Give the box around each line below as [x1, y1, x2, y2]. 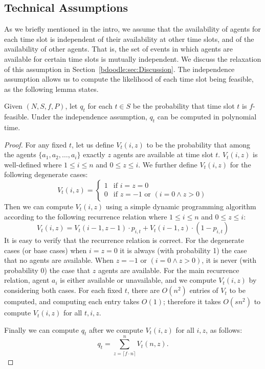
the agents [4, 149, 36, 160]
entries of [189, 285, 218, 296]
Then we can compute [4, 201, 73, 211]
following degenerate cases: [4, 169, 88, 180]
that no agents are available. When [4, 255, 114, 265]
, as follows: [206, 324, 242, 335]
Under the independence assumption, [31, 111, 147, 122]
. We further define [138, 159, 197, 169]
